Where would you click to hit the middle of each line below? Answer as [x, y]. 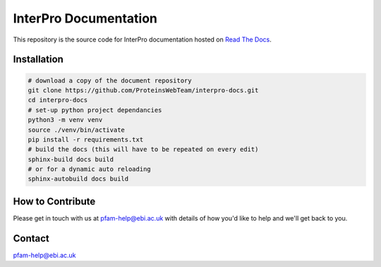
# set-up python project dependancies [95, 110]
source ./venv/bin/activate [76, 130]
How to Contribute [54, 201]
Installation [38, 60]
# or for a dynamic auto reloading [89, 169]
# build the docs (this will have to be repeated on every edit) [143, 149]
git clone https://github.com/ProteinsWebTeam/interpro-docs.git [143, 90]
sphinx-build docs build [71, 159]
